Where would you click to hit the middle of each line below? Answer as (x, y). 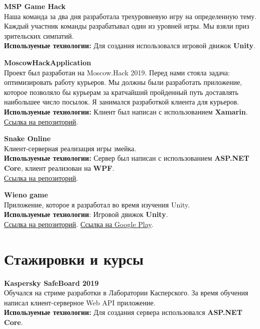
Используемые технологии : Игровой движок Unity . (86, 214)
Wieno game (26, 195)
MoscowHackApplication (48, 62)
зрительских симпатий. (39, 35)
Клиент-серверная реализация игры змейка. (70, 148)
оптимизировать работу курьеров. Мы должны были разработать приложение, (123, 82)
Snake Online (27, 138)
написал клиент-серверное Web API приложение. (80, 302)
